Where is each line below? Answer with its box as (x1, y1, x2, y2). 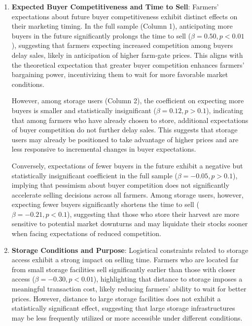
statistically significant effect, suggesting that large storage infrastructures (11, 303, 235, 313)
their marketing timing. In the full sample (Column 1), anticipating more (11, 21, 233, 31)
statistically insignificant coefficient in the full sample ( (11, 170, 178, 180)
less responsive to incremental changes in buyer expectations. (11, 144, 196, 154)
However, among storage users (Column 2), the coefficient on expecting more (11, 95, 244, 106)
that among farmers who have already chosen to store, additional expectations (11, 115, 249, 125)
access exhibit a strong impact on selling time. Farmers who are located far (11, 254, 239, 265)
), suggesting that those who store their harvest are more (67, 208, 240, 219)
